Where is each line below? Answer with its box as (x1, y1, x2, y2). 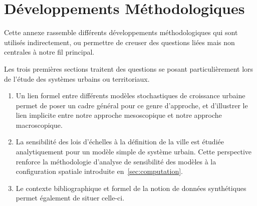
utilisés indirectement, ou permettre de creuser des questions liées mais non (4, 37, 235, 47)
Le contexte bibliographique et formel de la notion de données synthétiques (16, 182, 246, 193)
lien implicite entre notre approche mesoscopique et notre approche (16, 110, 222, 120)
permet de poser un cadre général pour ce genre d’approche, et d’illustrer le (16, 100, 248, 110)
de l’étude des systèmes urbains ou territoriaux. (4, 73, 150, 84)
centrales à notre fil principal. (4, 47, 95, 57)
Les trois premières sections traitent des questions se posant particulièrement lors (4, 63, 253, 74)
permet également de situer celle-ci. (16, 192, 125, 203)
